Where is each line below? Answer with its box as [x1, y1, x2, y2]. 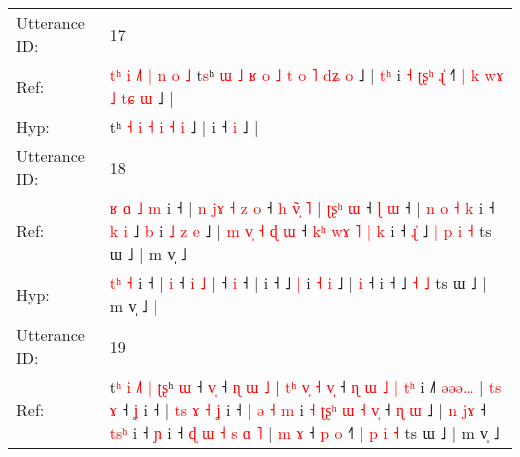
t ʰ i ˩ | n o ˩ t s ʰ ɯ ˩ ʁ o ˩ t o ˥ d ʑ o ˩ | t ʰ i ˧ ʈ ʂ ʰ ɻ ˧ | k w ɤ [109, 63, 504, 86]
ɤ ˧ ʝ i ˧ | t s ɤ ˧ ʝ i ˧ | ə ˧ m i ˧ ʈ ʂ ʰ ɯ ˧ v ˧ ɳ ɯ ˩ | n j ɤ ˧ [109, 398, 487, 421]
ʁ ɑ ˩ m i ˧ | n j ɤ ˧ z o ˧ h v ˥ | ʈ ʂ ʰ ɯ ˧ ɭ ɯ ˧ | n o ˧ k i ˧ [109, 196, 495, 219]
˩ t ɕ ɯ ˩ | [109, 86, 174, 109]
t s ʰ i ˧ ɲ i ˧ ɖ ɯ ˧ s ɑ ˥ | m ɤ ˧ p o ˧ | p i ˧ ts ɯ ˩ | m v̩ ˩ [109, 421, 500, 444]
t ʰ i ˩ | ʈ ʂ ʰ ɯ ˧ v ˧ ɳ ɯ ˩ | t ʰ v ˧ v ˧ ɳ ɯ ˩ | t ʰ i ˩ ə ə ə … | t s [109, 375, 502, 398]
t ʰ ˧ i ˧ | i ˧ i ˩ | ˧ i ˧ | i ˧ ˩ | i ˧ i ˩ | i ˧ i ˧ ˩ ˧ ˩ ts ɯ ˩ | [109, 271, 487, 294]
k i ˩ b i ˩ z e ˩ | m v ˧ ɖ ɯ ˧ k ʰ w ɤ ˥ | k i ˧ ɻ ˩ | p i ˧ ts [109, 219, 492, 242]
